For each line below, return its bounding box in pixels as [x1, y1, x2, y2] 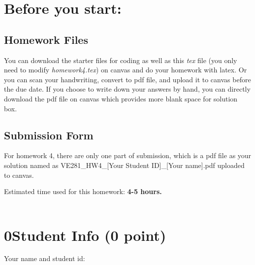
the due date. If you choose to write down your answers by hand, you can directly [4, 84, 251, 94]
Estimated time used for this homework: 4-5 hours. [4, 186, 162, 197]
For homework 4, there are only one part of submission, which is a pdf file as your [4, 150, 252, 161]
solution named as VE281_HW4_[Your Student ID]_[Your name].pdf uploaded [4, 160, 245, 170]
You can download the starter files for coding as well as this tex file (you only [4, 55, 237, 65]
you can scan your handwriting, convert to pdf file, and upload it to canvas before [4, 74, 251, 84]
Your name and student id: [4, 253, 85, 264]
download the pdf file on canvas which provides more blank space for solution [4, 93, 238, 103]
